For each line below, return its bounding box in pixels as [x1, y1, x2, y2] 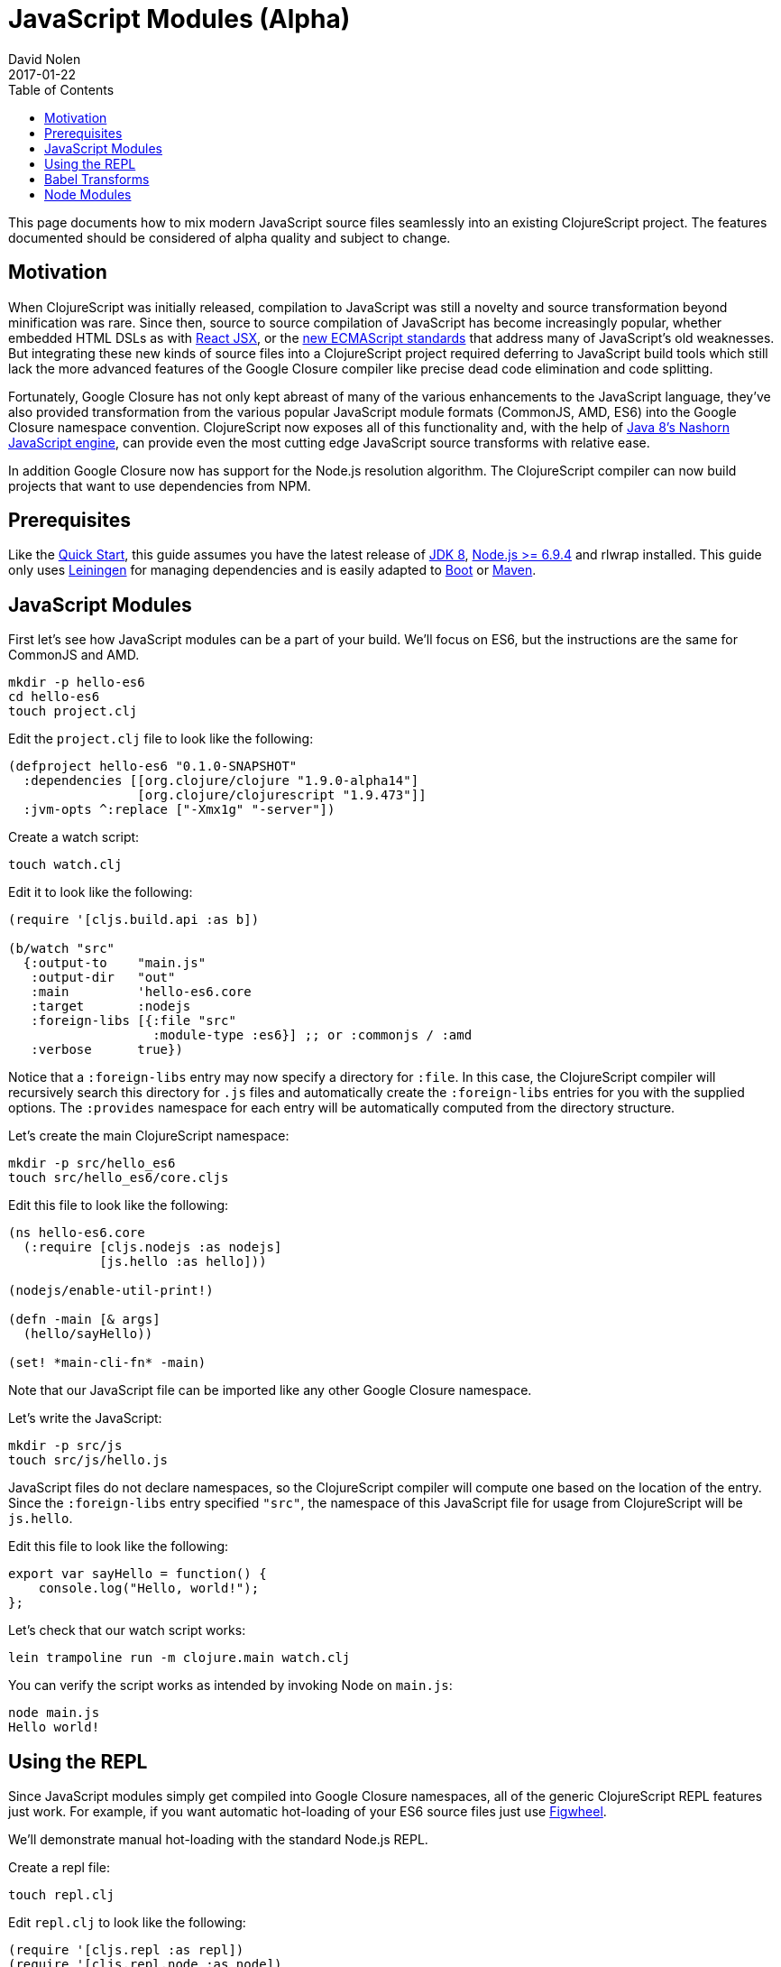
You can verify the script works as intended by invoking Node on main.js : [8, 1677, 453, 1694]
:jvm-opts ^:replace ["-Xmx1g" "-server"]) [23, 802, 335, 817]
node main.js [8, 1705, 100, 1721]
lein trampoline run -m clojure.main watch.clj [8, 1650, 351, 1666]
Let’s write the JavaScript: [8, 1410, 162, 1427]
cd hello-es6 [8, 689, 100, 705]
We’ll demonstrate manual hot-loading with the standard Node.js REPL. [8, 1832, 428, 1848]
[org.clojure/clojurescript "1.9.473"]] [137, 788, 427, 803]
